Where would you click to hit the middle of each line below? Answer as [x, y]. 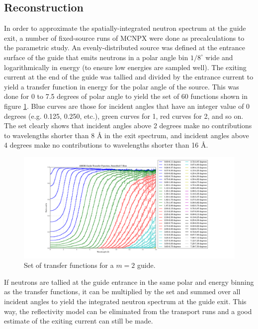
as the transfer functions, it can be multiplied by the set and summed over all [122, 291]
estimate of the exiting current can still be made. [79, 321]
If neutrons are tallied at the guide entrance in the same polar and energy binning [129, 282]
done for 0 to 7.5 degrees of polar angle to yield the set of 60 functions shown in [126, 96]
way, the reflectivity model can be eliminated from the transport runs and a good [128, 311]
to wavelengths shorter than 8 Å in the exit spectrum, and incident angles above [127, 135]
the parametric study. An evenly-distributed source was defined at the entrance [125, 47]
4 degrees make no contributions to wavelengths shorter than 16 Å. [106, 145]
